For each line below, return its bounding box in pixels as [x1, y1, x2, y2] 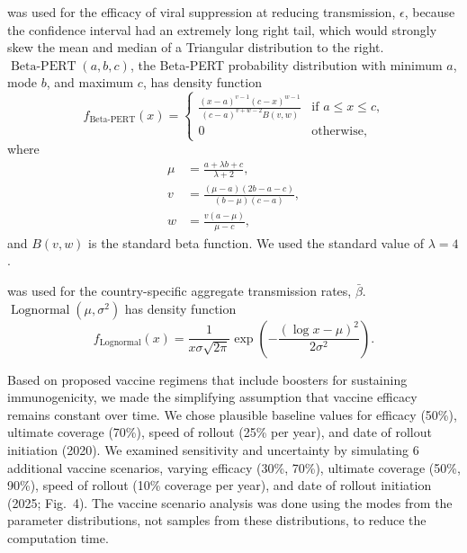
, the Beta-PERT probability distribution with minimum [130, 55, 443, 74]
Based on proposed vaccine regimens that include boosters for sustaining [7, 370, 408, 388]
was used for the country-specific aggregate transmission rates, [7, 281, 352, 300]
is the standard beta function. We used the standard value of [88, 233, 425, 252]
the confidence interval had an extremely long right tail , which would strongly [7, 20, 437, 39]
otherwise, [311, 125, 367, 138]
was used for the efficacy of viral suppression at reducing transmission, [7, 3, 396, 21]
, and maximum [46, 73, 134, 92]
